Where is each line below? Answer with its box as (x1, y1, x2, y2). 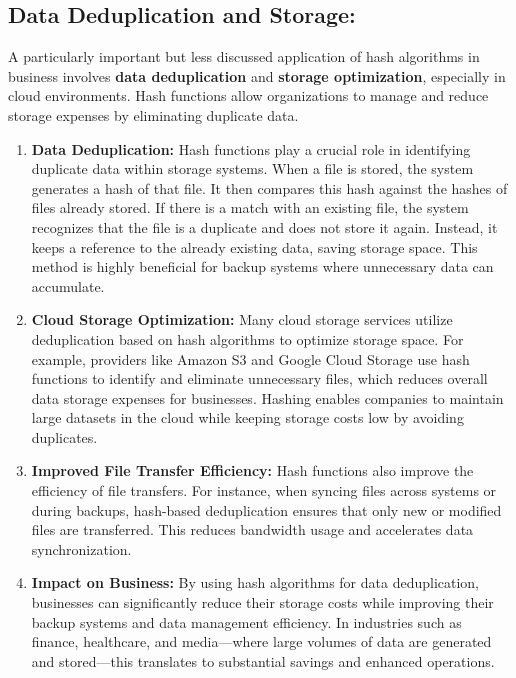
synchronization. (31, 538, 132, 559)
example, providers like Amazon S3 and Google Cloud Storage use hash (31, 348, 470, 369)
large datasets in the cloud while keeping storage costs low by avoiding (31, 407, 464, 428)
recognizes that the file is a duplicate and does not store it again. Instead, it (31, 216, 498, 237)
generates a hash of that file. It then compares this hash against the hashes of (31, 177, 508, 198)
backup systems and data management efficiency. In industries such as (31, 611, 462, 632)
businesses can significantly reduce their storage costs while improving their (31, 592, 494, 613)
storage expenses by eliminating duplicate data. (8, 104, 299, 125)
